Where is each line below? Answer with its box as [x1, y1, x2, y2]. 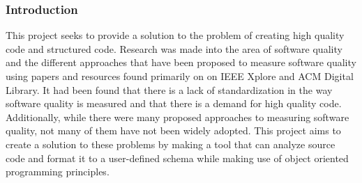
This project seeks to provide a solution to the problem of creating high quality [6, 28, 345, 42]
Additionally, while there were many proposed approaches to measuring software [6, 109, 349, 124]
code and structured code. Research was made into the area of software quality [6, 41, 342, 56]
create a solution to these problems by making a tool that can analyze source [6, 136, 335, 151]
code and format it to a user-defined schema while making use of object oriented [6, 150, 349, 165]
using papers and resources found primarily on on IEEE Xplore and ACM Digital [6, 69, 354, 83]
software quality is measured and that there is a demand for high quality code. [6, 96, 342, 111]
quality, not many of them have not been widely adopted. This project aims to [6, 123, 341, 138]
